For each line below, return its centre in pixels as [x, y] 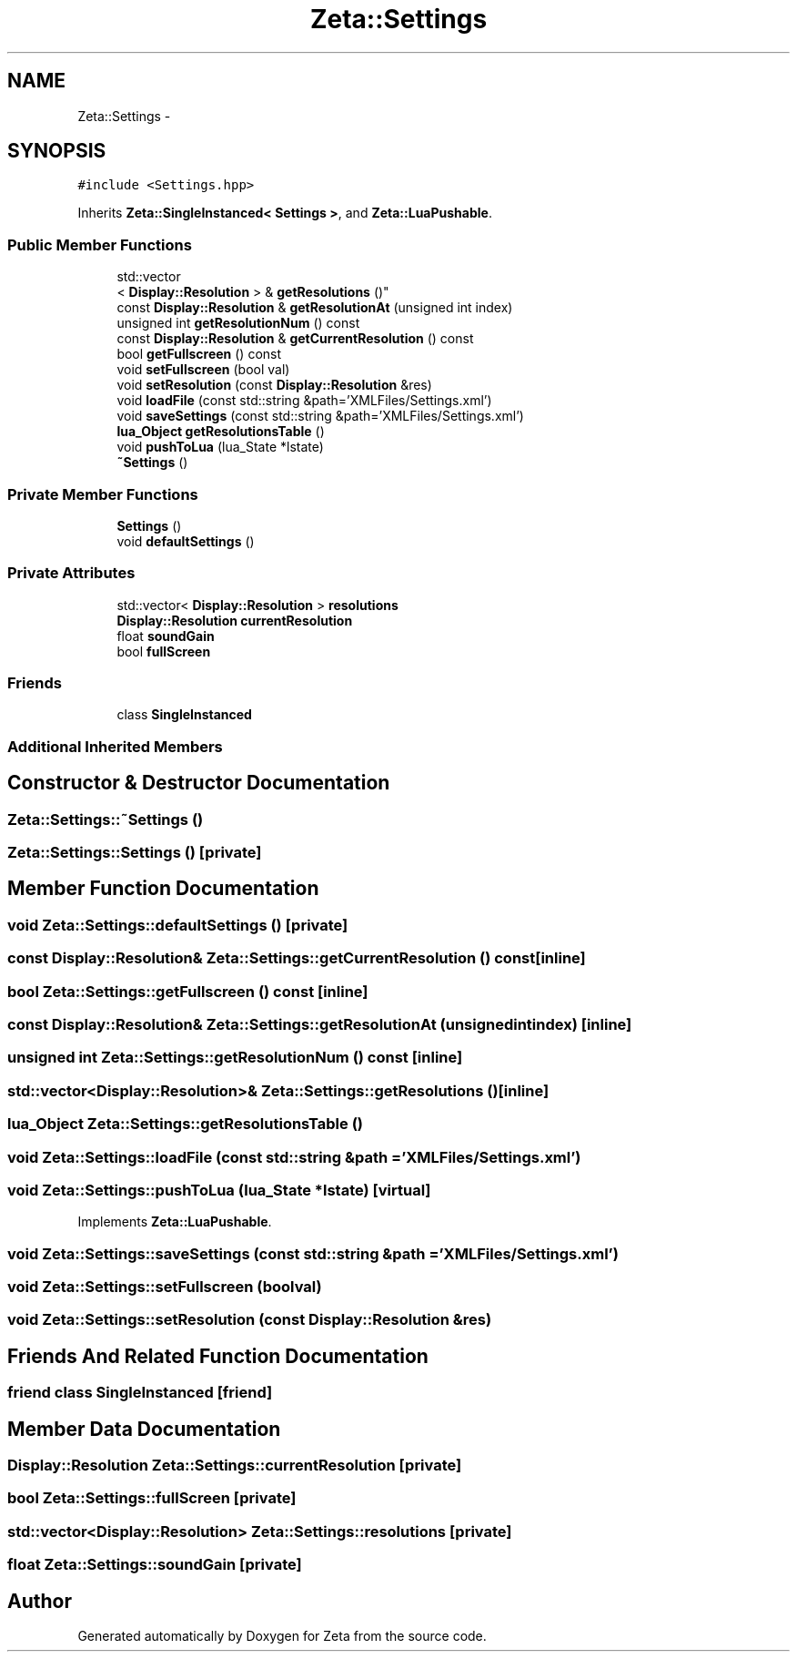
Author [40, 1601]
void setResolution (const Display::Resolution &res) [274, 385]
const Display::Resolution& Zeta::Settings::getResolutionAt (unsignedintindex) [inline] [320, 1024]
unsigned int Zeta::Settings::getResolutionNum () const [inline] [235, 1058]
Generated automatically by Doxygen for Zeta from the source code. [282, 1636]
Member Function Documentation [163, 889]
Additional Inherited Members [115, 746]
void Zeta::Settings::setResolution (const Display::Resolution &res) [250, 1320]
